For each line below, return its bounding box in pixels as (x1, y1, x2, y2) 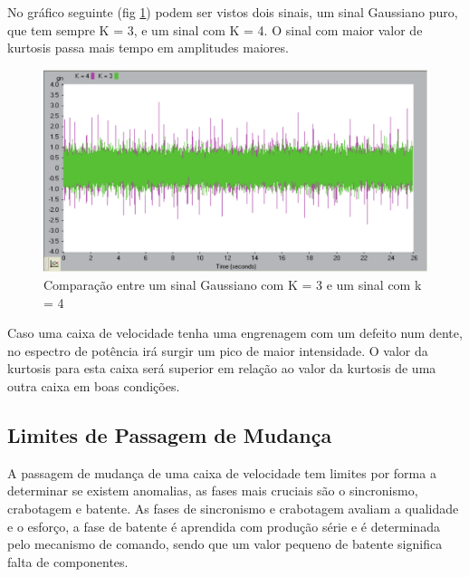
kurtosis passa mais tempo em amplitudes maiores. (7, 38, 289, 57)
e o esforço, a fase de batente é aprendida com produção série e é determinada (7, 516, 440, 535)
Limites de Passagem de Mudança (7, 420, 332, 448)
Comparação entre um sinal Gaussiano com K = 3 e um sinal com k (43, 274, 422, 293)
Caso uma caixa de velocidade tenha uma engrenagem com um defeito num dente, (7, 323, 463, 342)
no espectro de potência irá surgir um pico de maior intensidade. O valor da (7, 341, 428, 360)
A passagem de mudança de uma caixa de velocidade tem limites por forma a (7, 463, 436, 482)
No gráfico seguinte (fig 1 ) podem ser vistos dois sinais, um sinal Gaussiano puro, (7, 3, 458, 21)
